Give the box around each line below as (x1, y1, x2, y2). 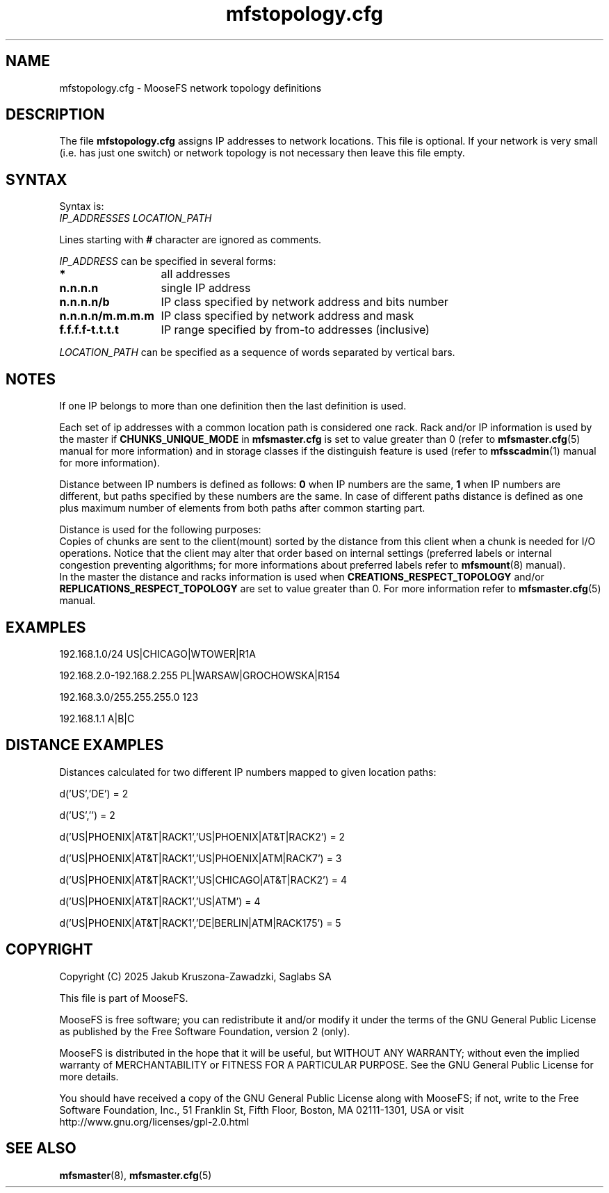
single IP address (161, 281, 251, 295)
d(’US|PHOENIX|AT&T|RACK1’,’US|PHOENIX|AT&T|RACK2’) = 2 (59, 830, 346, 843)
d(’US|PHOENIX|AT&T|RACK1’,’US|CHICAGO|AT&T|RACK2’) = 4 (59, 873, 348, 886)
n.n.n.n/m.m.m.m (59, 309, 154, 323)
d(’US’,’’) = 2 (59, 809, 115, 821)
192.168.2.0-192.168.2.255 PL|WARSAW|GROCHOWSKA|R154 (59, 669, 341, 681)
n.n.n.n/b (59, 295, 110, 309)
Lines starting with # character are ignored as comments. (59, 234, 322, 246)
